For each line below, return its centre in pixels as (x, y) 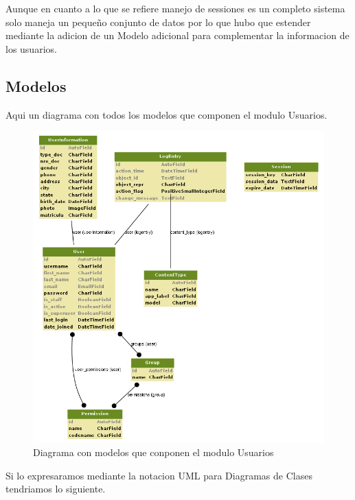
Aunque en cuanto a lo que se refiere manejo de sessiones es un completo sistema (175, 8)
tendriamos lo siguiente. (56, 489)
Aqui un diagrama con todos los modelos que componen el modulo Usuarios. (167, 114)
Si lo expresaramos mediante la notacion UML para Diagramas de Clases (159, 475)
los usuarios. (31, 48)
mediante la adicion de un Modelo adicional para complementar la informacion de (177, 35)
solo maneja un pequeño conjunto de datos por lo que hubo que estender (158, 22)
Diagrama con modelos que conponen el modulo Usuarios (153, 452)
